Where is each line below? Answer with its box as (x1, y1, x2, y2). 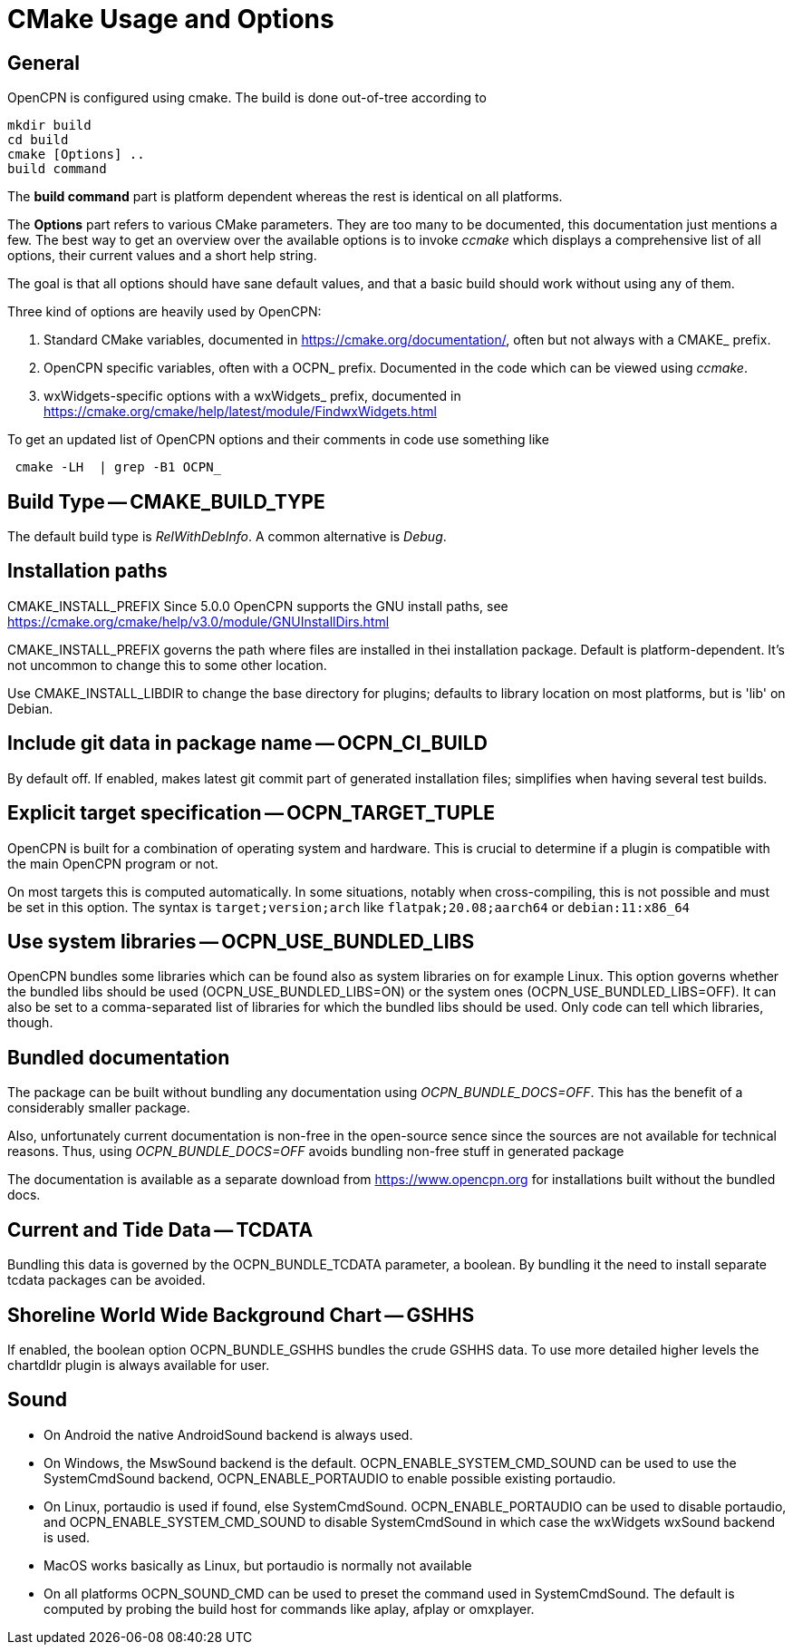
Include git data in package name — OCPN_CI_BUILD (7, 732, 488, 755)
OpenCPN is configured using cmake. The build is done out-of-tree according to (7, 90, 487, 106)
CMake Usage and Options (7, 4, 334, 34)
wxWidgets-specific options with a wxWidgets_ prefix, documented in (44, 388, 461, 404)
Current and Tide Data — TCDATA (7, 1218, 314, 1241)
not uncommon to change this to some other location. (7, 656, 327, 673)
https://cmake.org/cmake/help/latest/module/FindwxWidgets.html (44, 403, 437, 420)
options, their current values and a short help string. (7, 248, 317, 264)
